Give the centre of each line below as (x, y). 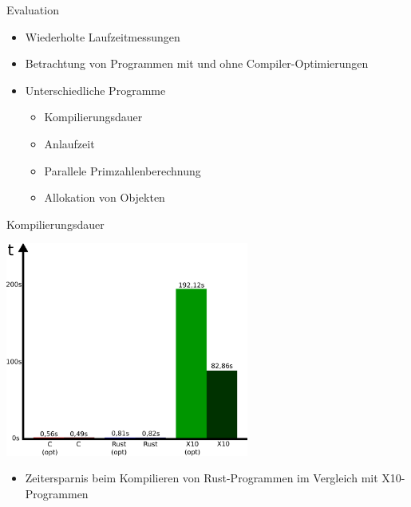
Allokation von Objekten (105, 197)
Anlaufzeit (69, 143)
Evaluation (33, 10)
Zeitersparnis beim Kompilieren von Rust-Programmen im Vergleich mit (202, 478)
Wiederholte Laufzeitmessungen (103, 36)
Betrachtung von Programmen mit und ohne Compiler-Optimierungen (197, 63)
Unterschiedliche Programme (95, 90)
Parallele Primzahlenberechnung (123, 170)
